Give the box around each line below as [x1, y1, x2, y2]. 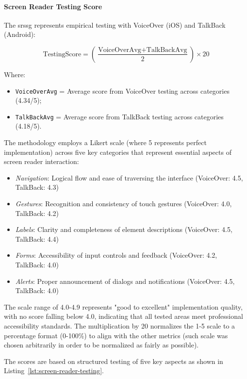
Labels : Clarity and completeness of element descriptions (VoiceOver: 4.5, [15, 224, 232, 234]
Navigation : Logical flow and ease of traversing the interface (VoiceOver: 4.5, [15, 172, 243, 182]
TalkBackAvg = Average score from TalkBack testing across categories [15, 111, 224, 121]
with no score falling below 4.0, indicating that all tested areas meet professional [4, 311, 243, 321]
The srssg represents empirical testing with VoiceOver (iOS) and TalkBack [4, 19, 226, 30]
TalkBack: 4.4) [15, 233, 59, 244]
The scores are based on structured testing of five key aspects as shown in [4, 356, 223, 366]
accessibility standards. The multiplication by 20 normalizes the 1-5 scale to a [4, 320, 235, 330]
